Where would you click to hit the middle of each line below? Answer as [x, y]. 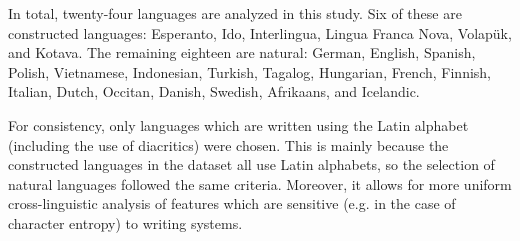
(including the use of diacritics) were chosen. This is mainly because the [228, 144]
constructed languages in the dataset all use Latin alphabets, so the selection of [251, 164]
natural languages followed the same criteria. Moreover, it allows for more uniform [260, 183]
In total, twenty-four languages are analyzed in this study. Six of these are [235, 13]
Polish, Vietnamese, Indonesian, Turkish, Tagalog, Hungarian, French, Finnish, [249, 71]
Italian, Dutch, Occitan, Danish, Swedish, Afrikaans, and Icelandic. [214, 91]
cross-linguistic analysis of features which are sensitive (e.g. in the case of [232, 203]
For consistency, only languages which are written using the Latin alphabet [238, 124]
